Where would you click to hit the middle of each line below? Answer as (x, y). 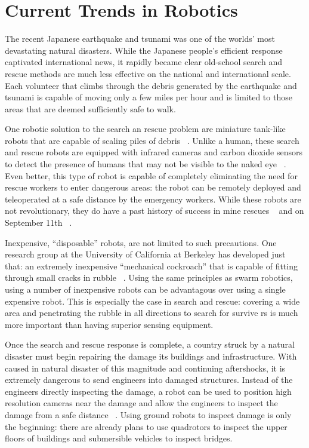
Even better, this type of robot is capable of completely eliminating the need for (151, 175)
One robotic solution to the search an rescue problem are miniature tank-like (145, 129)
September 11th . (38, 223)
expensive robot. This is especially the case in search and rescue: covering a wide (152, 301)
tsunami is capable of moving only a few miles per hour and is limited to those (149, 97)
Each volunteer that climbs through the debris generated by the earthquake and (151, 85)
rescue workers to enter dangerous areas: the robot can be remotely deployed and (153, 187)
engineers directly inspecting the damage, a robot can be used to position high (148, 391)
